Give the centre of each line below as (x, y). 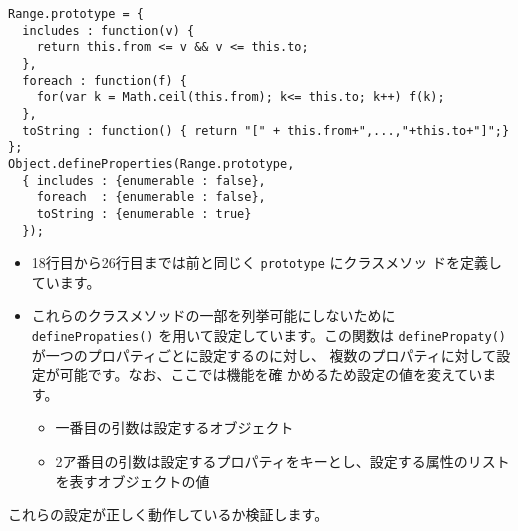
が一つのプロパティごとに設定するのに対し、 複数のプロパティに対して (264, 354)
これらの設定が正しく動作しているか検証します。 (168, 514)
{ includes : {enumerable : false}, (144, 180)
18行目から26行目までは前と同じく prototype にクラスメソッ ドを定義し (266, 262)
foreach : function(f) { (104, 80)
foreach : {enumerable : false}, (151, 197)
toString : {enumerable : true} (144, 213)
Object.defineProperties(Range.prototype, (151, 163)
